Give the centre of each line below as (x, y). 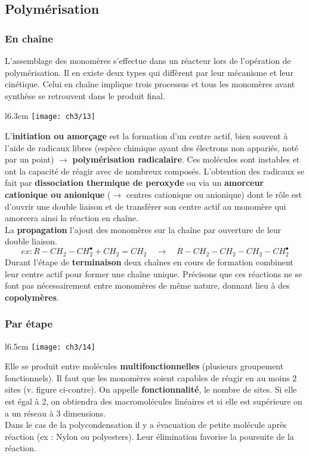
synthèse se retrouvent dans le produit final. (85, 95)
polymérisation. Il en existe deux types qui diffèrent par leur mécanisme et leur (149, 72)
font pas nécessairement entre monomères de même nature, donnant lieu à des (147, 285)
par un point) (30, 159)
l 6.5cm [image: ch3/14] (50, 346)
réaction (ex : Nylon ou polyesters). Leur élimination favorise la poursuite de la (149, 436)
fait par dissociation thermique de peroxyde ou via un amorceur (135, 183)
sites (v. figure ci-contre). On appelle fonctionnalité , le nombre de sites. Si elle (151, 389)
